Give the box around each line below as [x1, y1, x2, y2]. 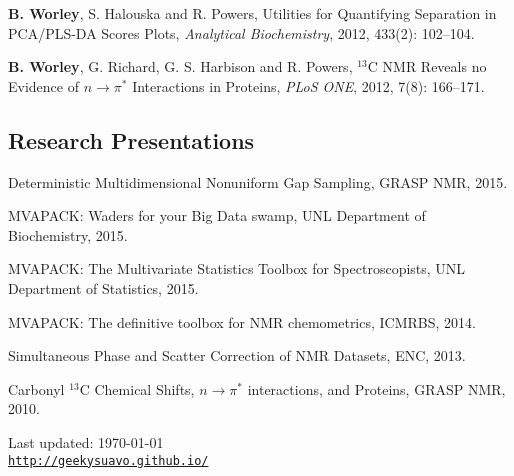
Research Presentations [8, 124, 255, 155]
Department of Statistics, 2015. [8, 277, 199, 298]
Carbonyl [8, 378, 65, 399]
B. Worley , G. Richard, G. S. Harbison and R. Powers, [8, 56, 353, 77]
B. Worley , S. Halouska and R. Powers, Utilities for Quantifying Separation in [8, 3, 497, 23]
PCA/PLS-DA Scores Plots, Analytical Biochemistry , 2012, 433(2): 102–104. [8, 22, 475, 43]
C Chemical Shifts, [79, 378, 195, 399]
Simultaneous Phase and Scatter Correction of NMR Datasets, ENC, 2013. [8, 345, 466, 366]
